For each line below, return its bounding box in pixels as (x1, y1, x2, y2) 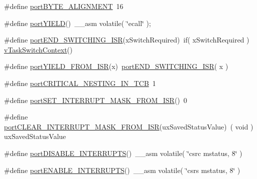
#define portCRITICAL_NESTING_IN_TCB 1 (4, 77, 156, 88)
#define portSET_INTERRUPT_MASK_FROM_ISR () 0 (4, 94, 187, 105)
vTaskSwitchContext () (4, 44, 72, 54)
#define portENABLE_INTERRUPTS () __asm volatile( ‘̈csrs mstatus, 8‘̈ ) (4, 164, 240, 175)
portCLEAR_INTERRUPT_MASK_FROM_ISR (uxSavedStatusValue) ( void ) (4, 121, 253, 131)
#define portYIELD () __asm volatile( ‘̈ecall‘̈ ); (4, 17, 151, 28)
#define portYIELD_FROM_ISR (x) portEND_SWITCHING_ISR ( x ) (4, 61, 228, 71)
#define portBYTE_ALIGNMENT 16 (4, 1, 123, 11)
